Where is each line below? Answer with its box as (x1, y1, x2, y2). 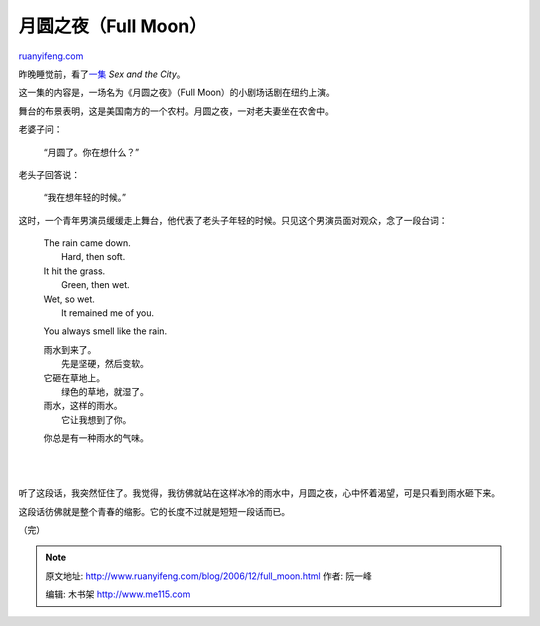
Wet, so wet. (43, 293, 95, 305)
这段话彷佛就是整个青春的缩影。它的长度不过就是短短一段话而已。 (18, 505, 290, 517)
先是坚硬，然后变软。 (61, 358, 149, 370)
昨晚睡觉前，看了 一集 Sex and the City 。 (18, 68, 186, 80)
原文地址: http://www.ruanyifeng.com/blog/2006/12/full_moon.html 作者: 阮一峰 (45, 570, 372, 582)
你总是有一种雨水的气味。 (43, 432, 149, 444)
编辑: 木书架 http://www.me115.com (45, 588, 191, 600)
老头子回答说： (18, 168, 80, 180)
